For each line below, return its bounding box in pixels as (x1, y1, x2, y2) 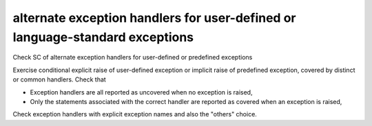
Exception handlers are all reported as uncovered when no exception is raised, (30, 88, 253, 96)
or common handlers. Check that (12, 75, 106, 84)
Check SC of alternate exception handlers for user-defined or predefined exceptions (12, 53, 253, 62)
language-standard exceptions (12, 29, 194, 45)
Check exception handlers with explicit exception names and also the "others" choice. (12, 110, 258, 118)
